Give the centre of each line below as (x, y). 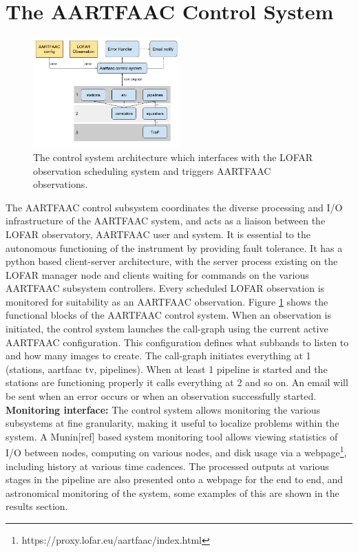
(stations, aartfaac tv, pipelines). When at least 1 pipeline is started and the (167, 369)
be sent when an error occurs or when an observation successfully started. (161, 396)
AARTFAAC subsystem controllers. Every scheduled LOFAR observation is (165, 288)
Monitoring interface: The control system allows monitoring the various (163, 409)
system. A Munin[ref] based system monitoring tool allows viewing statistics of (172, 436)
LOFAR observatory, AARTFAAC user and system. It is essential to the (158, 234)
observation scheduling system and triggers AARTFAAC (152, 170)
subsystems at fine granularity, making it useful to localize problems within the (172, 423)
